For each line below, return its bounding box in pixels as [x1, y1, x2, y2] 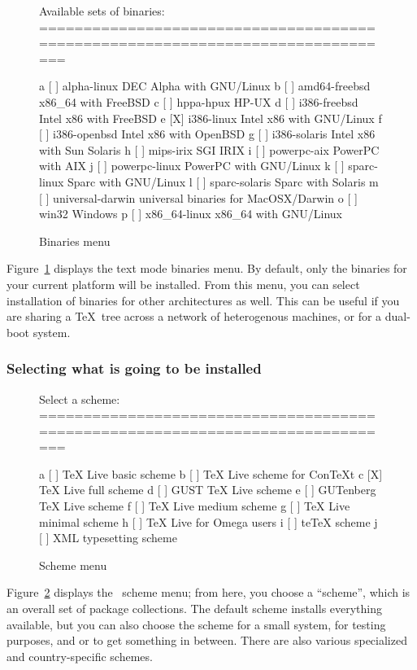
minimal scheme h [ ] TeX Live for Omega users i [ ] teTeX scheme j [39, 513, 378, 530]
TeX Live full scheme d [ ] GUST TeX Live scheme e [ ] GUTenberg [39, 481, 376, 498]
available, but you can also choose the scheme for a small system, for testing [7, 615, 386, 633]
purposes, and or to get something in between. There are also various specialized [7, 632, 407, 649]
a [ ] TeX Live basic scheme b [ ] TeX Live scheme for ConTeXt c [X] [39, 465, 383, 482]
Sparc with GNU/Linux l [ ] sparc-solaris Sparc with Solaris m [67, 173, 379, 190]
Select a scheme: [39, 390, 120, 407]
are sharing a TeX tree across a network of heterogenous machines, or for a [7, 308, 382, 325]
